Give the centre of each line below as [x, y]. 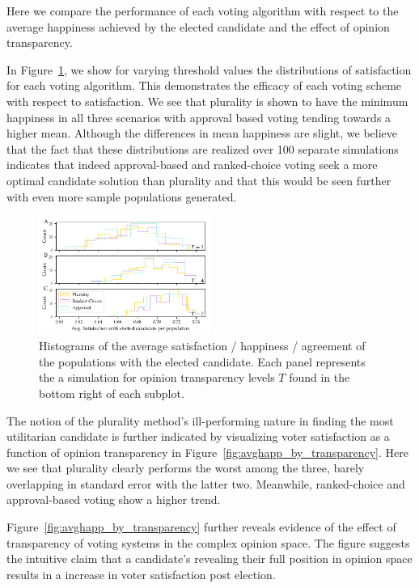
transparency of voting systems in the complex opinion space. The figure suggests [208, 542]
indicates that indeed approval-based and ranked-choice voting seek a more [192, 165]
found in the [320, 377]
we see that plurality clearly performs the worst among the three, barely [186, 468]
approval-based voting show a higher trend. [114, 499]
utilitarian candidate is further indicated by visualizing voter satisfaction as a [198, 436]
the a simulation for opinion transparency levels [157, 377]
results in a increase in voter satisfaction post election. [141, 574]
